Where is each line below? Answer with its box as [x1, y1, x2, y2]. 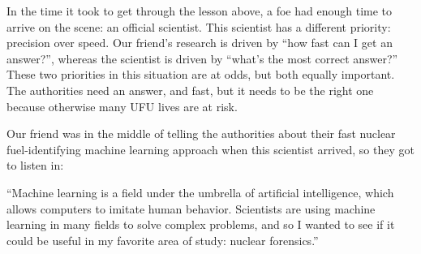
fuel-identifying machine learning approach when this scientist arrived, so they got [6, 140, 415, 157]
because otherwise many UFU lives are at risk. [6, 97, 238, 114]
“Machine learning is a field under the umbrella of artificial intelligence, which [6, 183, 394, 200]
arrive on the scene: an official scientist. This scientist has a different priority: [6, 18, 391, 35]
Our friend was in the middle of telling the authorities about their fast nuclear [6, 125, 396, 142]
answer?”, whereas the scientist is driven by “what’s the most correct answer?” [6, 50, 398, 67]
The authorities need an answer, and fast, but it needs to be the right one [6, 81, 374, 98]
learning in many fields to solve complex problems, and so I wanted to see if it [6, 216, 395, 233]
